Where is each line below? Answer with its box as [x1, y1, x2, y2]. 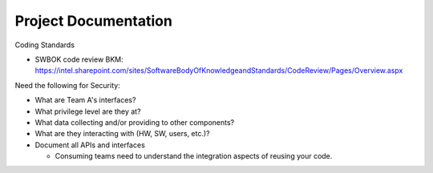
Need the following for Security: [14, 80, 120, 90]
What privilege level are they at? [34, 107, 141, 116]
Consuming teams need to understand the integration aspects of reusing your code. [55, 151, 333, 161]
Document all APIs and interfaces [34, 140, 146, 150]
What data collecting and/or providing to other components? [34, 117, 235, 127]
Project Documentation [14, 12, 172, 30]
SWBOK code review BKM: [34, 54, 123, 64]
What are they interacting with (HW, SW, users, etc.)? [34, 129, 210, 139]
